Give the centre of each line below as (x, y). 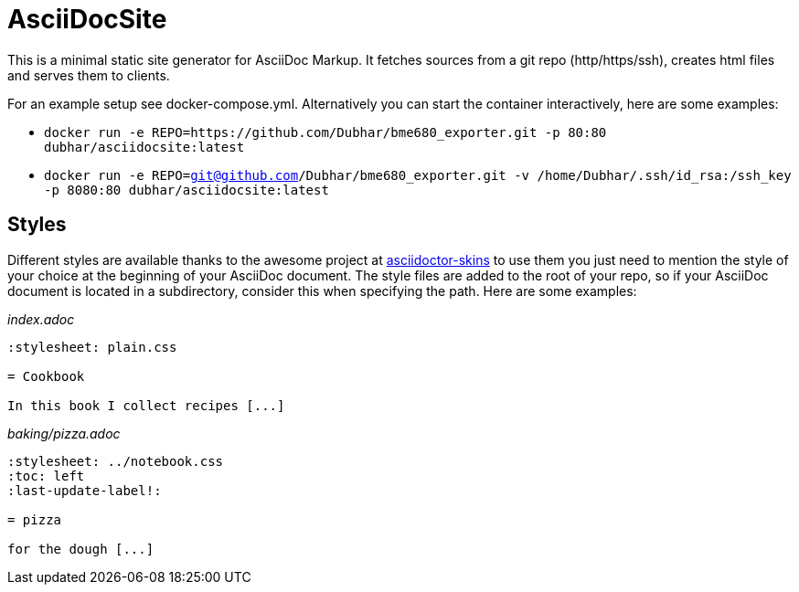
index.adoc (41, 319)
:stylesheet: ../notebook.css (116, 461)
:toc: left (46, 476)
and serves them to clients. (89, 75)
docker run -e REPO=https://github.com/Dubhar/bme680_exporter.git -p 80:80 (325, 132)
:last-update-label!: (85, 490)
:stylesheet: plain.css (92, 347)
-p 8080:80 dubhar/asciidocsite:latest (186, 190)
